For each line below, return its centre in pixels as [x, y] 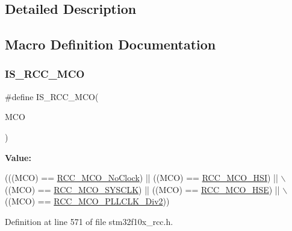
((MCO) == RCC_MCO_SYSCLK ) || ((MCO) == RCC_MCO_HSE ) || [142, 189]
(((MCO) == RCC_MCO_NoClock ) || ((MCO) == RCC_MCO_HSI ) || [141, 178]
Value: [18, 157]
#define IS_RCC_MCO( [52, 96]
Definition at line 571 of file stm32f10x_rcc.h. [89, 221]
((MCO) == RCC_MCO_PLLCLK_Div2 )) [87, 201]
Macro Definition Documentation [110, 44]
